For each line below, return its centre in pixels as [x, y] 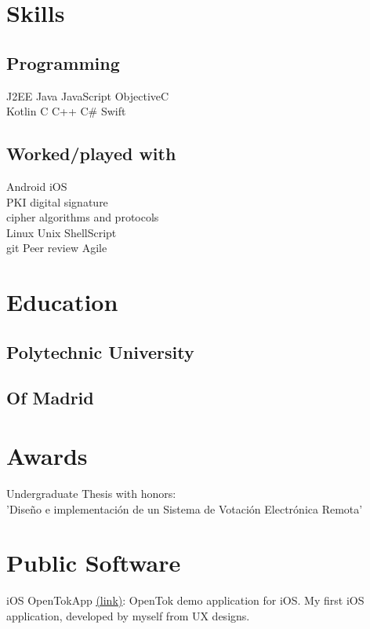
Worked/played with [91, 154]
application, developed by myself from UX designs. [128, 615]
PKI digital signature [57, 201]
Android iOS [37, 186]
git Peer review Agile [57, 248]
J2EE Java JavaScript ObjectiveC [88, 95]
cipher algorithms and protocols [83, 217]
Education [62, 302]
